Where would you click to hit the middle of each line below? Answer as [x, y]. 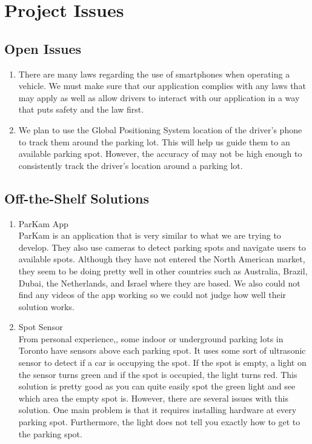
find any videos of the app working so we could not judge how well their [152, 295]
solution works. [46, 306]
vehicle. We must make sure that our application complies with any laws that [162, 86]
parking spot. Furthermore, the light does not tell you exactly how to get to [159, 422]
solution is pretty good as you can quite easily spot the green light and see [157, 386]
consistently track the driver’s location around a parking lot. [131, 165]
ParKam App [43, 223]
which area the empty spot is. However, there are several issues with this [153, 398]
